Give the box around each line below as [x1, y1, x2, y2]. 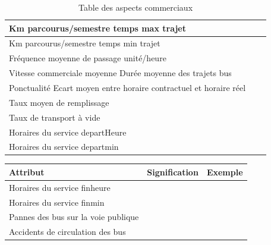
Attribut [9, 165, 45, 178]
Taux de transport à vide [9, 111, 100, 123]
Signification [147, 165, 198, 178]
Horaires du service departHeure [9, 125, 127, 138]
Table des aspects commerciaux [78, 1, 193, 13]
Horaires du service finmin [9, 196, 105, 208]
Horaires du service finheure [9, 181, 111, 193]
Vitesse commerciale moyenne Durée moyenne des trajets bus [9, 67, 232, 79]
